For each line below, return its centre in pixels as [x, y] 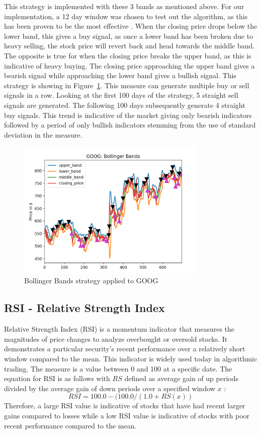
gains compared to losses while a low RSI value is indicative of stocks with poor [127, 415]
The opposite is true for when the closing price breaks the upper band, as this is [128, 55]
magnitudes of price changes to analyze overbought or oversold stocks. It [116, 338]
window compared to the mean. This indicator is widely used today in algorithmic [131, 358]
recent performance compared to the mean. [70, 425]
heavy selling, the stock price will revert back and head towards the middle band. [129, 46]
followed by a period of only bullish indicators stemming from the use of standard [130, 125]
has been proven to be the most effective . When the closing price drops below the [131, 26]
